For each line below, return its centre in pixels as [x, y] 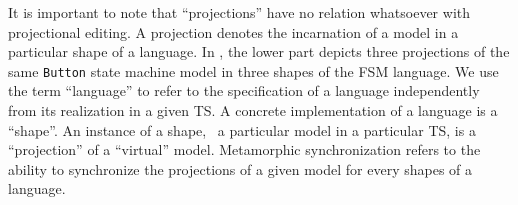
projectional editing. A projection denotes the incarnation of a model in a [233, 31]
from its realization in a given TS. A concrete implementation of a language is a [253, 110]
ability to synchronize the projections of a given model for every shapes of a [240, 168]
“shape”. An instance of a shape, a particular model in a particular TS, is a [242, 129]
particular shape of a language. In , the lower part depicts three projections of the [259, 51]
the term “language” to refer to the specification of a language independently [244, 90]
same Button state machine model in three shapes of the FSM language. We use [253, 70]
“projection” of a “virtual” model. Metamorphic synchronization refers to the [244, 149]
